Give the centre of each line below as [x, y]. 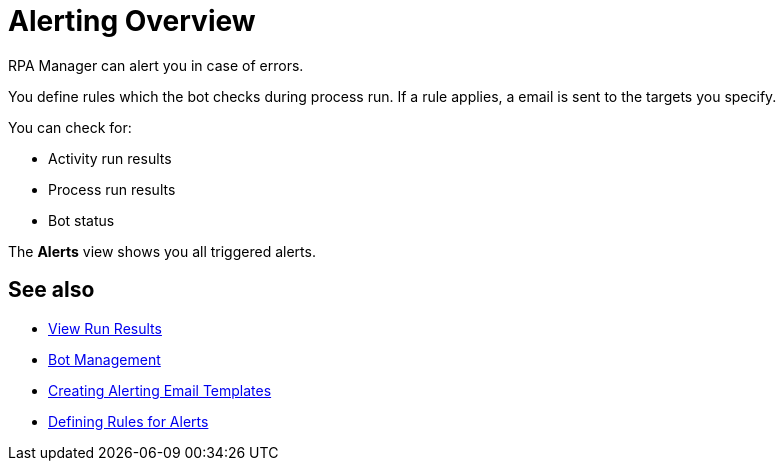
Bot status [81, 220]
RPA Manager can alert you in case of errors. [156, 65]
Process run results [112, 189]
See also [51, 290]
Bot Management [104, 359]
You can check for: [70, 127]
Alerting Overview [132, 21]
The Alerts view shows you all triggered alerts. [162, 251]
